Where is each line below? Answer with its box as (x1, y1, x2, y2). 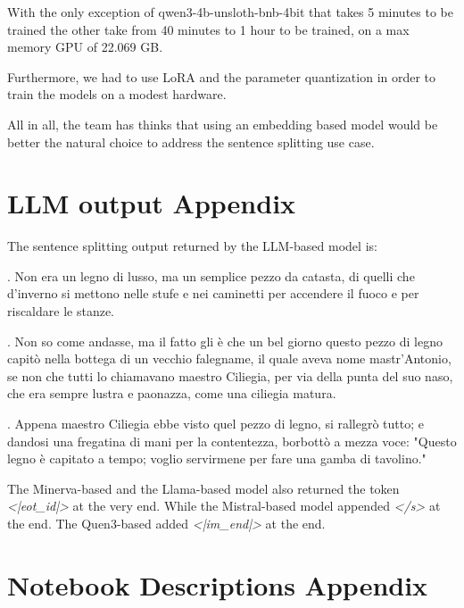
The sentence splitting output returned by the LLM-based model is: (7, 237, 377, 255)
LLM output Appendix (7, 185, 296, 221)
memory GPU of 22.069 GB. (7, 37, 163, 56)
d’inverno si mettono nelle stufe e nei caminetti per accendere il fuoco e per (7, 284, 419, 303)
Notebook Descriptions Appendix (7, 566, 428, 603)
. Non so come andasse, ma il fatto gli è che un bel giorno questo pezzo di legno (7, 331, 443, 350)
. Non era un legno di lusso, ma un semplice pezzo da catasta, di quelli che (7, 266, 415, 285)
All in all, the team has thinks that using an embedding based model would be (7, 114, 438, 133)
